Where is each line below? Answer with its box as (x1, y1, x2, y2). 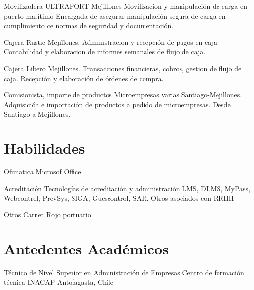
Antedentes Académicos (4, 238, 169, 258)
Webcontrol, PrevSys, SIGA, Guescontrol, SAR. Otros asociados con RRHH (4, 193, 234, 203)
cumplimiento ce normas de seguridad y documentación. (4, 20, 174, 31)
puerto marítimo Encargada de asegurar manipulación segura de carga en (4, 10, 226, 21)
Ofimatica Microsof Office (4, 166, 81, 177)
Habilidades (4, 138, 85, 158)
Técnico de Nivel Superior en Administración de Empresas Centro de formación (4, 267, 244, 277)
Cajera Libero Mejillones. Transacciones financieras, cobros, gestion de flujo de (4, 63, 242, 73)
